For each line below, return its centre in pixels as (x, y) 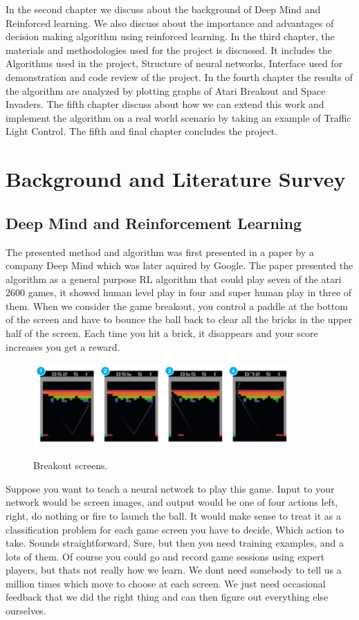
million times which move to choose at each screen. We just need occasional (166, 583)
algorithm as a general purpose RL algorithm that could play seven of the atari (174, 279)
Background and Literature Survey (176, 179)
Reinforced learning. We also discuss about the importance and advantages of (170, 22)
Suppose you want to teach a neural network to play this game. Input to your (170, 488)
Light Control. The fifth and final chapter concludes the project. (142, 131)
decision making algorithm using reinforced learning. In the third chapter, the (170, 36)
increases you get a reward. (63, 346)
